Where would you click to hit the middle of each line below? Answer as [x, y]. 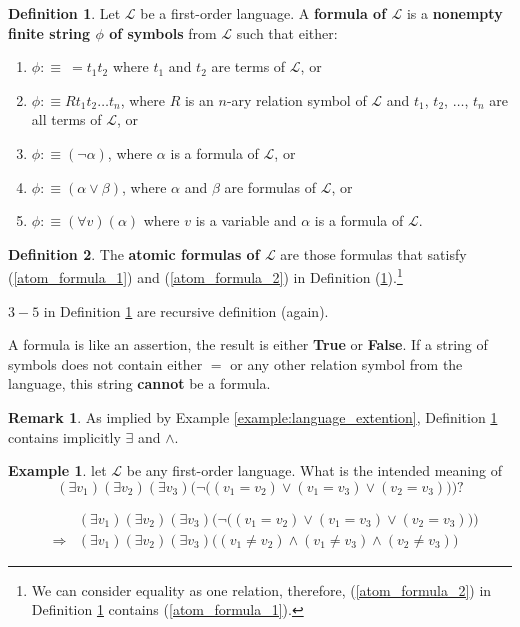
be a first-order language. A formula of [263, 13]
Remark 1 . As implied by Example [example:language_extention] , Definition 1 [253, 416]
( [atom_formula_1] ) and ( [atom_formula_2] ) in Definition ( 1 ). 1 [205, 275]
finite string [49, 32]
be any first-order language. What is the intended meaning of [314, 470]
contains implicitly [64, 436]
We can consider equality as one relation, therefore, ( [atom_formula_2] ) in [261, 589]
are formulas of [270, 186]
